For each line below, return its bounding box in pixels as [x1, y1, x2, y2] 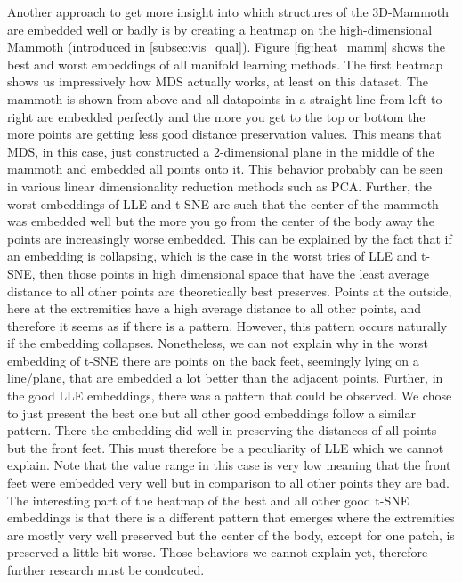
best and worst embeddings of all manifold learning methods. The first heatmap [7, 54, 443, 73]
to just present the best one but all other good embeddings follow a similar [7, 403, 417, 422]
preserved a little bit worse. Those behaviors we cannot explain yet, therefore [7, 543, 428, 562]
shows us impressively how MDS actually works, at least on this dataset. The [7, 72, 429, 91]
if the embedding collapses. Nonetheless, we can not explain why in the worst [7, 334, 428, 352]
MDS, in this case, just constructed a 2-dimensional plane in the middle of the [7, 141, 434, 160]
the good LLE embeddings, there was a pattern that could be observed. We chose [7, 386, 452, 405]
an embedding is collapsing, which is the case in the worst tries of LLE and [7, 247, 417, 265]
